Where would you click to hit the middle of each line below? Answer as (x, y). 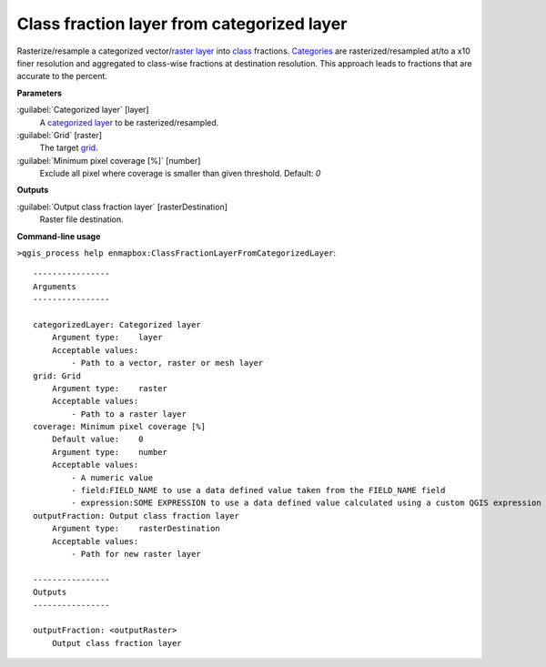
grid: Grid (57, 376)
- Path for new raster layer (136, 554)
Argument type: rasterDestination (136, 529)
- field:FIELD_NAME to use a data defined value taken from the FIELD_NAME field (258, 490)
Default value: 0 (97, 440)
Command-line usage (59, 236)
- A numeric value (112, 477)
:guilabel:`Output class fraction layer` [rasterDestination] (122, 207)
